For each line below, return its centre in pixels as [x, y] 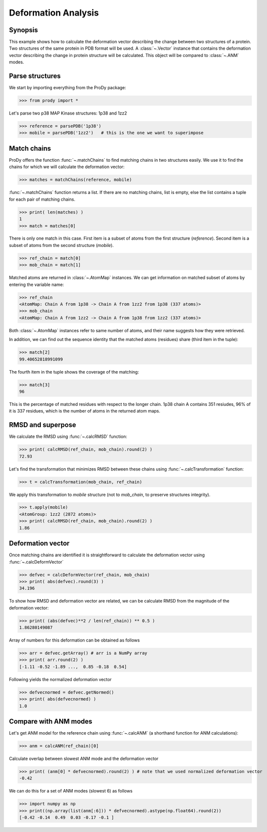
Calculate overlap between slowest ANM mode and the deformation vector [84, 759]
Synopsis [24, 30]
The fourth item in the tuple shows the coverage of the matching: [74, 372]
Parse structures [35, 76]
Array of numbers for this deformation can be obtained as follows [75, 640]
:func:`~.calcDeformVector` [36, 562]
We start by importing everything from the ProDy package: [67, 88]
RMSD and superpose [42, 425]
